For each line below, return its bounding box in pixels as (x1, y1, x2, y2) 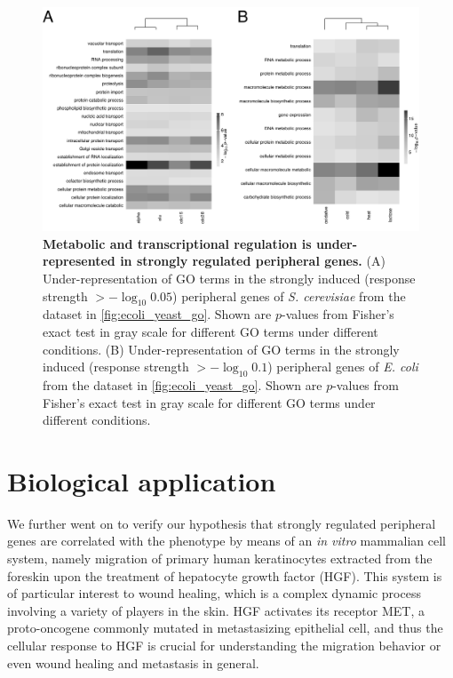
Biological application (7, 462, 276, 499)
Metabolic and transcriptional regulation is (43, 234, 312, 252)
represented (43, 251, 115, 270)
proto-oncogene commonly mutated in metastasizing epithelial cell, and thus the (7, 618, 443, 637)
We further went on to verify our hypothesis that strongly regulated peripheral (7, 514, 436, 532)
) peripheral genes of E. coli (267, 357, 418, 376)
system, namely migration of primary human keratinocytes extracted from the (7, 549, 433, 567)
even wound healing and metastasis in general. (7, 653, 259, 672)
